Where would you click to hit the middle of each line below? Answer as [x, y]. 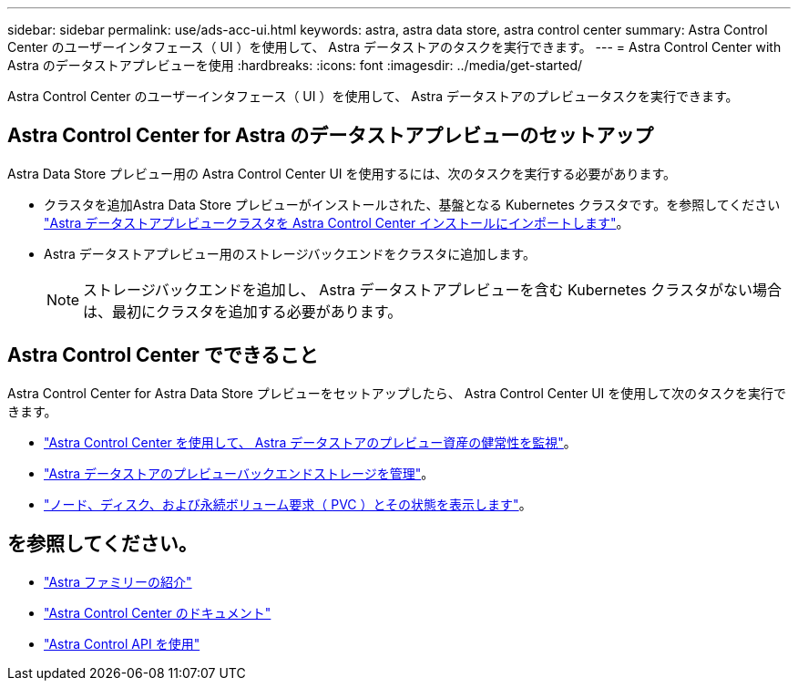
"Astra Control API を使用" [122, 643]
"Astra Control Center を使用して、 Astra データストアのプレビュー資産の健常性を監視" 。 [310, 442]
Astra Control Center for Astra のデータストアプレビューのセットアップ [331, 136]
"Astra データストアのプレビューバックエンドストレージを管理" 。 [239, 473]
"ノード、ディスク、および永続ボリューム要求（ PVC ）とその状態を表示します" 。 [288, 504]
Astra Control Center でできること [163, 355]
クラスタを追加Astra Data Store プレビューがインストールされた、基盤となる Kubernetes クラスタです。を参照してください [412, 204]
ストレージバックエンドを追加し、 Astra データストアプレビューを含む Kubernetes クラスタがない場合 [432, 289]
